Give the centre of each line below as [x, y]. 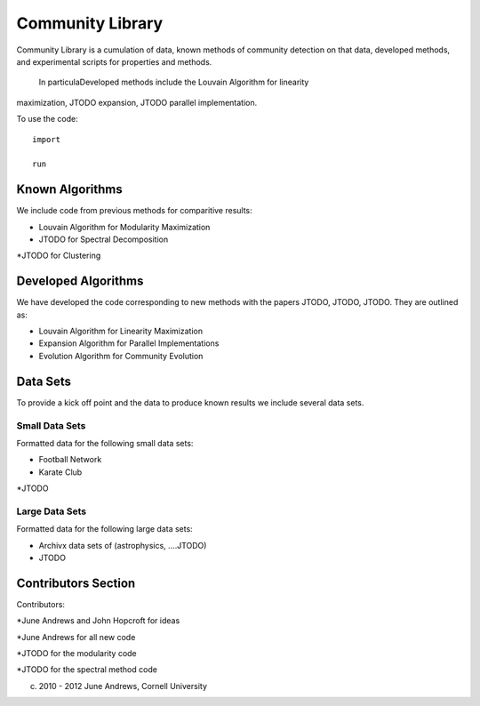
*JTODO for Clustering [59, 256]
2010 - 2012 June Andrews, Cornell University [123, 686]
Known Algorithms [70, 190]
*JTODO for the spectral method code [87, 670]
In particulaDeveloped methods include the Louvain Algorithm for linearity [174, 82]
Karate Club [60, 472]
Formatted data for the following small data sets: [105, 443]
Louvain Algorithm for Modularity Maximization [124, 227]
